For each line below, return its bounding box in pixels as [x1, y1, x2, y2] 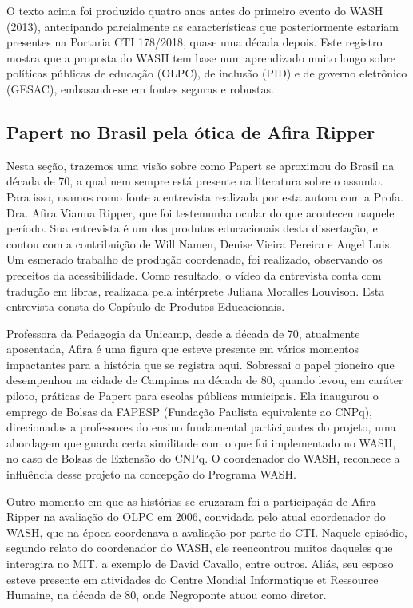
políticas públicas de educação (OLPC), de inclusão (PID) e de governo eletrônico [6, 65, 407, 81]
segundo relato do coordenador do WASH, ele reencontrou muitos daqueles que [6, 539, 393, 556]
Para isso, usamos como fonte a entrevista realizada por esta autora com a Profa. [6, 188, 403, 205]
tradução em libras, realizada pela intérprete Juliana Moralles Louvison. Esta [6, 282, 385, 299]
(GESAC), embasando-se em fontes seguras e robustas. [6, 80, 274, 97]
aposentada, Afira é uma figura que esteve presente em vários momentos [6, 340, 359, 357]
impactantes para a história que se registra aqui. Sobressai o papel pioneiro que [6, 356, 395, 372]
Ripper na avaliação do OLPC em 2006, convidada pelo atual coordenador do [6, 508, 386, 525]
